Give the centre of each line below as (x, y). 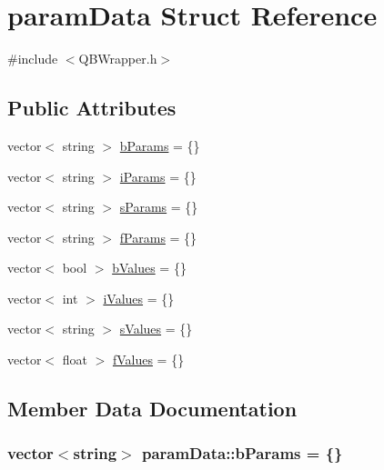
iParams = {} (158, 176)
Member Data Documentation (152, 409)
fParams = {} (158, 237)
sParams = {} (159, 207)
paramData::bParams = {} (242, 453)
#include (33, 59)
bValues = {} (149, 268)
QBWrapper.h (118, 59)
